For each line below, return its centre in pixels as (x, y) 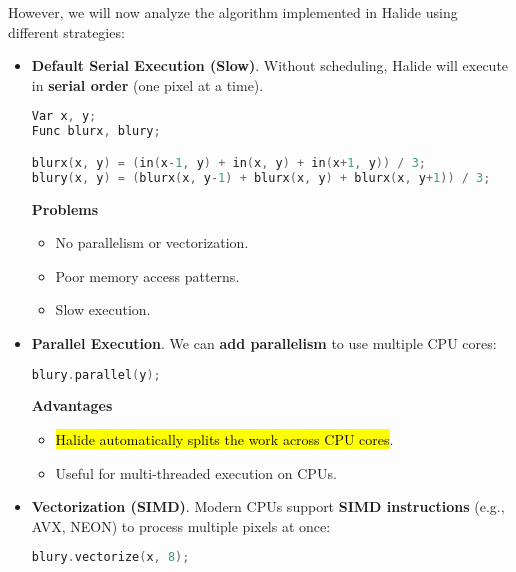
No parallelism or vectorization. (152, 242)
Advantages (72, 405)
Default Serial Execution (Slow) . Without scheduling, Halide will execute (270, 65)
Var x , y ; (64, 116)
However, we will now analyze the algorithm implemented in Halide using (233, 12)
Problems (65, 208)
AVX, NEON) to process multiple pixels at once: (181, 525)
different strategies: (66, 31)
